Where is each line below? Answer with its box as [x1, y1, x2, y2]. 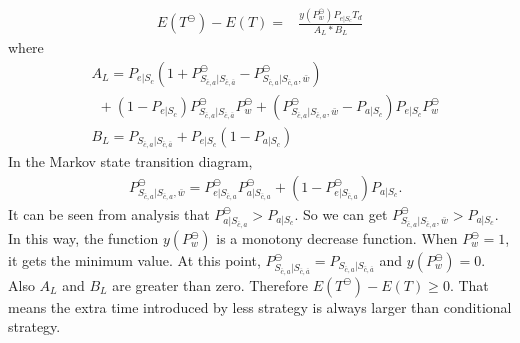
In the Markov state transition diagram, [8, 150, 253, 171]
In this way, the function [8, 228, 159, 249]
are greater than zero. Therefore [112, 274, 309, 295]
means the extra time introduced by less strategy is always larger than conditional [8, 296, 512, 317]
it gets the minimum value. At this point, [8, 250, 261, 271]
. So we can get [294, 203, 388, 224]
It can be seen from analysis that [8, 203, 210, 224]
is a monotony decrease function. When [216, 228, 458, 249]
